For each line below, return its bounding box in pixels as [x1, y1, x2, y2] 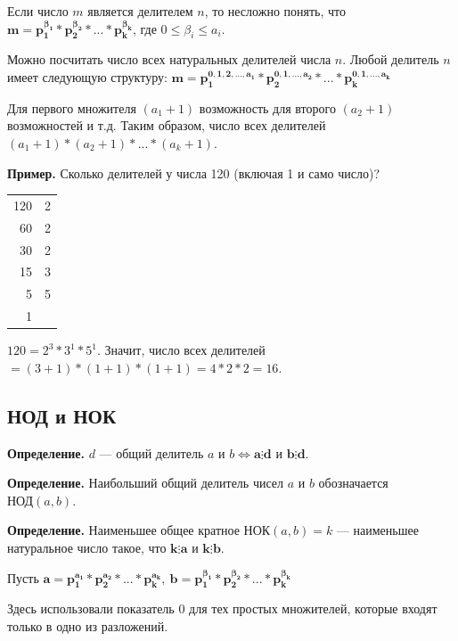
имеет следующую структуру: [7, 67, 168, 86]
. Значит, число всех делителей [97, 341, 266, 359]
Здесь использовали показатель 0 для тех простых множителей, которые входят [7, 599, 438, 618]
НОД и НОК [7, 401, 117, 429]
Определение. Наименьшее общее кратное [7, 521, 240, 539]
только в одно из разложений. [7, 616, 168, 635]
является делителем [87, 2, 193, 20]
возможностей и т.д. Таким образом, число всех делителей [7, 116, 326, 135]
